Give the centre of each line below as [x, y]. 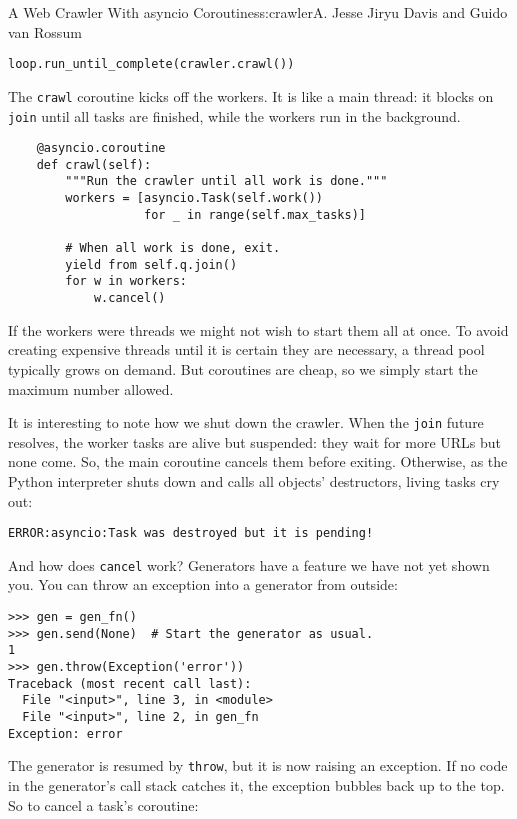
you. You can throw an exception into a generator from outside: [203, 584]
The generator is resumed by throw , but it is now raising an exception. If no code [258, 765]
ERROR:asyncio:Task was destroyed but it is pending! [191, 533]
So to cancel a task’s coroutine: [103, 804]
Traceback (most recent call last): [130, 683]
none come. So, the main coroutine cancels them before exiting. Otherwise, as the [258, 461]
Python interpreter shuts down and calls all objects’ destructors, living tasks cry [254, 480]
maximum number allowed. [91, 388]
